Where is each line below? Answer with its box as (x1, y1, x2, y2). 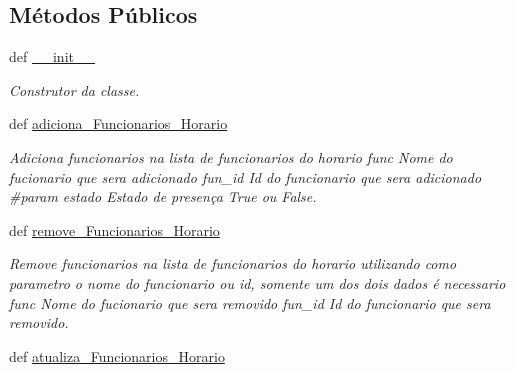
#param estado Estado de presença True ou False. (9, 186, 317, 207)
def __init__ (9, 46, 95, 67)
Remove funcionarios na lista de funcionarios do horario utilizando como (9, 253, 457, 274)
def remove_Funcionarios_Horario (9, 219, 220, 240)
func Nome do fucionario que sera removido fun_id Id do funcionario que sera (9, 292, 491, 313)
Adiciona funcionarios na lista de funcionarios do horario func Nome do (9, 146, 453, 167)
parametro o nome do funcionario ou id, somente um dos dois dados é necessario (9, 272, 506, 293)
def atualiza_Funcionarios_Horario (9, 345, 225, 366)
